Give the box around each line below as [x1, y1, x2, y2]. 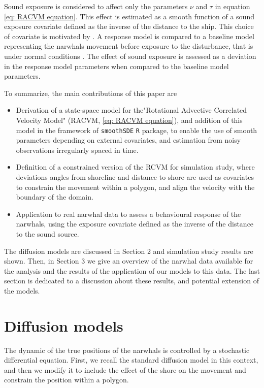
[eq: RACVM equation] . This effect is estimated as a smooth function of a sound [4, 11, 254, 21]
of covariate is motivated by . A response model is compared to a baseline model [4, 30, 254, 41]
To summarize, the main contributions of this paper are [4, 87, 177, 98]
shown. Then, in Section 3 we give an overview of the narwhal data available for [4, 255, 253, 266]
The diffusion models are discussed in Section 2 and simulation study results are [4, 245, 253, 256]
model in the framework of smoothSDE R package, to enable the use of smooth [16, 124, 257, 135]
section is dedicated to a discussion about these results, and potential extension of [4, 275, 259, 286]
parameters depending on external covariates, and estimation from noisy [16, 135, 241, 145]
